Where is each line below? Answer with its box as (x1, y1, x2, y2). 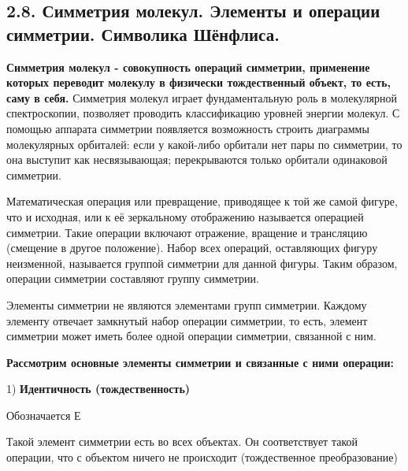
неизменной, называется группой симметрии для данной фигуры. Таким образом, (6, 254, 398, 271)
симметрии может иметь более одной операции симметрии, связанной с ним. (6, 328, 376, 344)
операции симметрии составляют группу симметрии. (6, 270, 259, 287)
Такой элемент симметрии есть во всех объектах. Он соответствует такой (6, 433, 358, 450)
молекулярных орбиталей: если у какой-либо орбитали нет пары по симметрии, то (6, 135, 402, 152)
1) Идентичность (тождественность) (6, 380, 191, 397)
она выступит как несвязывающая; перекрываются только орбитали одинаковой (6, 151, 388, 168)
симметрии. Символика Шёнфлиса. (6, 21, 280, 46)
